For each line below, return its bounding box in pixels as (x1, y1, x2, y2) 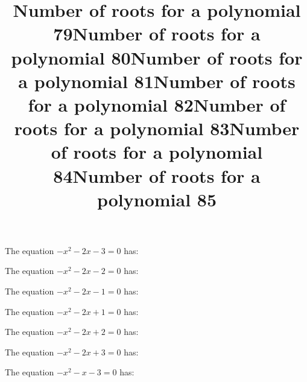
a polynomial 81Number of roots (18, 68, 296, 93)
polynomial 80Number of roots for (11, 45, 303, 69)
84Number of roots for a (53, 163, 261, 188)
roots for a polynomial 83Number (14, 116, 300, 141)
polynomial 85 (97, 186, 217, 211)
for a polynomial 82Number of (28, 92, 286, 116)
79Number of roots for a (53, 21, 261, 46)
